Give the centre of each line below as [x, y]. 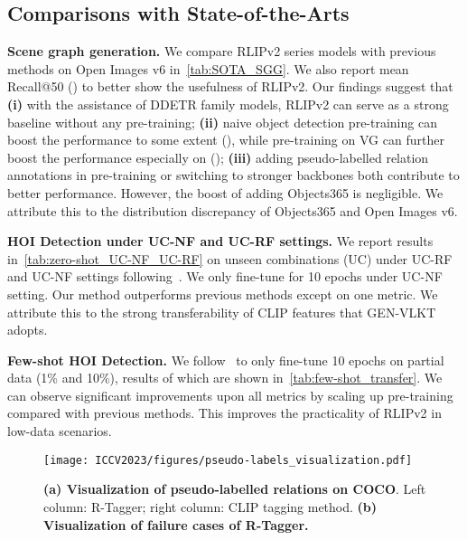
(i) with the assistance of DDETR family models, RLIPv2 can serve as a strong [228, 104]
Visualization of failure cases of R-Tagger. [176, 524]
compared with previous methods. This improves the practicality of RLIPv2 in [224, 413]
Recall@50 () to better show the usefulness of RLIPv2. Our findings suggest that [230, 86]
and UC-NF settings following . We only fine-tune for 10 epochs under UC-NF [225, 276]
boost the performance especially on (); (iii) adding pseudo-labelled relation [218, 157]
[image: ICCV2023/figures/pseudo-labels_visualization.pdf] [228, 460]
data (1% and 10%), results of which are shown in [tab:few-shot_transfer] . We [225, 378]
